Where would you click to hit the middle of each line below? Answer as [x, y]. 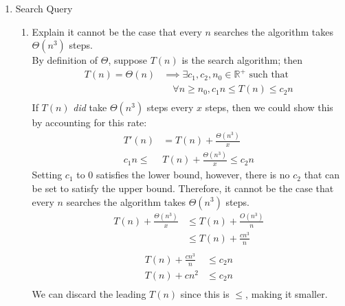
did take [90, 107]
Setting [47, 175]
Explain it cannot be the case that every [117, 31]
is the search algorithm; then [242, 60]
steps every [170, 107]
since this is [205, 293]
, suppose [127, 60]
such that [269, 75]
